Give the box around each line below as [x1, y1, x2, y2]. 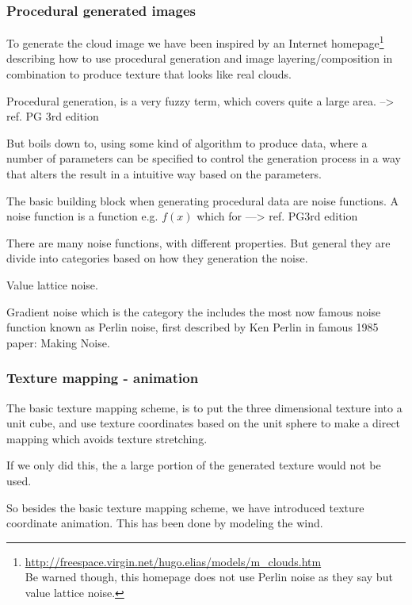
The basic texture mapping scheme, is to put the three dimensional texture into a [6, 399, 402, 415]
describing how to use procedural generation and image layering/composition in [6, 50, 393, 67]
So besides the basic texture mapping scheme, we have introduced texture [6, 499, 364, 515]
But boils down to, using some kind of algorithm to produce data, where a [6, 134, 368, 151]
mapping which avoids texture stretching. [6, 430, 208, 446]
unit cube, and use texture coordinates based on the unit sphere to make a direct [6, 415, 401, 431]
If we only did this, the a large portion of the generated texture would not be [6, 457, 381, 473]
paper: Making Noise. [6, 334, 110, 350]
